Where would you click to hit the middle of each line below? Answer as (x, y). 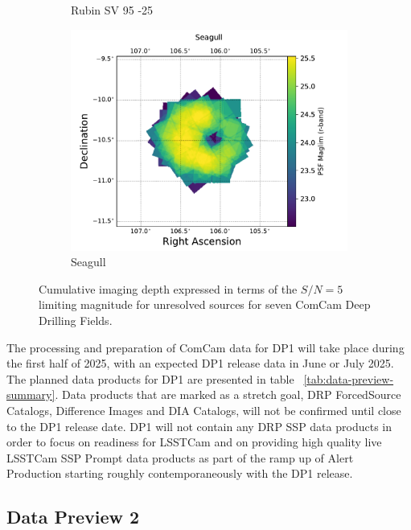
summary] (31, 394)
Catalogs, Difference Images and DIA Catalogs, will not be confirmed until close (204, 410)
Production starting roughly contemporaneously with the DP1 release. (180, 473)
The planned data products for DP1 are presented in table (150, 378)
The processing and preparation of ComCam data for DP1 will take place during (205, 347)
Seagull (88, 262)
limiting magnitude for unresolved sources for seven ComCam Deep (205, 304)
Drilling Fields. (76, 320)
